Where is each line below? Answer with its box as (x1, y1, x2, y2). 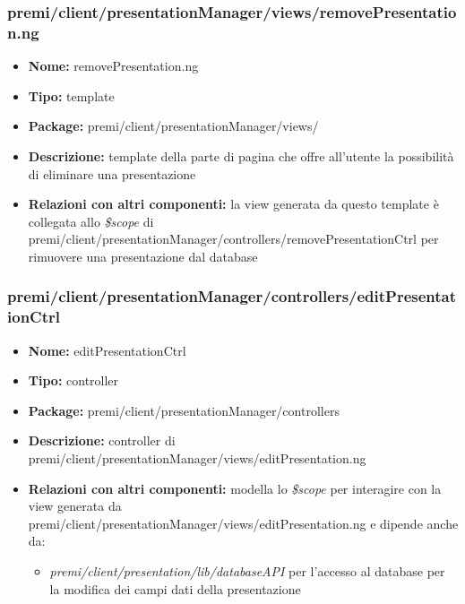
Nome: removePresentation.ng (28, 56, 199, 75)
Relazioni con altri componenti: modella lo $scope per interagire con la (28, 479, 442, 497)
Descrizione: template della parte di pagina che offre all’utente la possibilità (28, 146, 454, 165)
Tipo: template (28, 86, 115, 105)
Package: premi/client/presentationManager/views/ (28, 116, 319, 135)
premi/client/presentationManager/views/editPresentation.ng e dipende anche (28, 513, 459, 532)
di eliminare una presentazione (28, 164, 196, 183)
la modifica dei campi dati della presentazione (49, 579, 301, 598)
